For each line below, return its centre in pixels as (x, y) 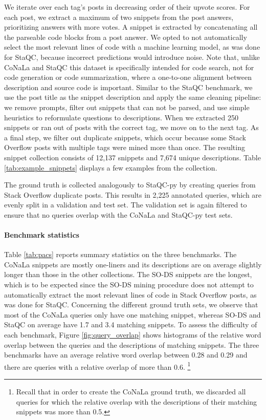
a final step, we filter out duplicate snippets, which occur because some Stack (125, 137)
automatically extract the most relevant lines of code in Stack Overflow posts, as (130, 294)
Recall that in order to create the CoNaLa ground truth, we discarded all (131, 392)
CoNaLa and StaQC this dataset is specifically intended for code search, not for (129, 67)
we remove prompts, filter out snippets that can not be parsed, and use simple (127, 107)
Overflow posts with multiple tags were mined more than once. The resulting (125, 147)
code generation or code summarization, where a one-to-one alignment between (128, 77)
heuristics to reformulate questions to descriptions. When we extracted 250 (121, 117)
